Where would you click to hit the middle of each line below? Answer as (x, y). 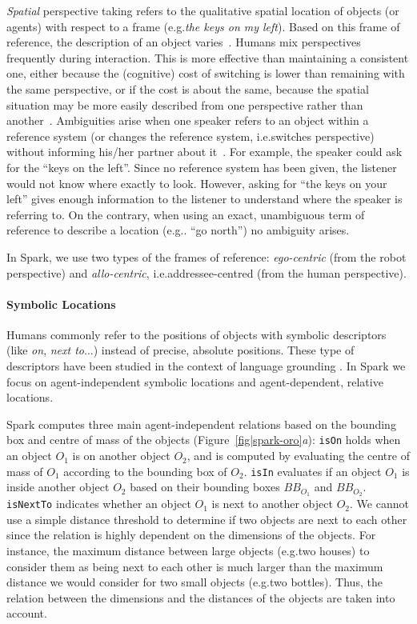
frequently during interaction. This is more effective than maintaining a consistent (208, 57)
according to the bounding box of (145, 471)
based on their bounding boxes (205, 487)
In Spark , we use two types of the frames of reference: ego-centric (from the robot (206, 256)
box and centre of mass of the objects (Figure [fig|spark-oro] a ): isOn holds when (204, 440)
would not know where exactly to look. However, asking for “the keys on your (197, 183)
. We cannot (379, 504)
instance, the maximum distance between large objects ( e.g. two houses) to (188, 551)
